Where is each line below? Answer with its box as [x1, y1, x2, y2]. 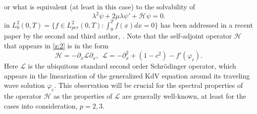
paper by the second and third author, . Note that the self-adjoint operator [4, 31, 232, 41]
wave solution [4, 80, 45, 90]
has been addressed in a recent [160, 19, 253, 30]
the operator [4, 91, 42, 101]
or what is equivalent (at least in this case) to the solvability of [4, 1, 195, 11]
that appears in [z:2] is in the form [4, 40, 109, 50]
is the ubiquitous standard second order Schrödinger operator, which [28, 61, 236, 71]
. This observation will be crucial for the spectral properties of [54, 80, 243, 90]
